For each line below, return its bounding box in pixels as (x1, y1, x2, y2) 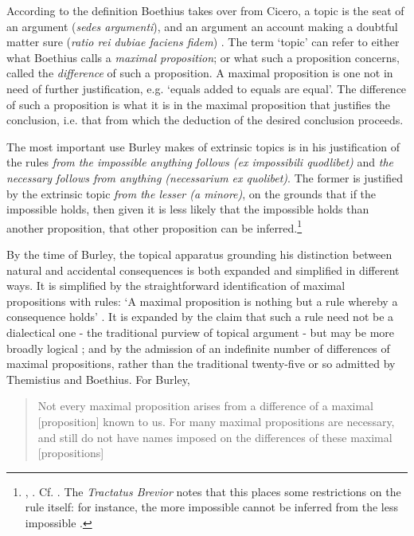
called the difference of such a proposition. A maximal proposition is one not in (6, 65, 393, 81)
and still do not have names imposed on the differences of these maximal (37, 428, 393, 445)
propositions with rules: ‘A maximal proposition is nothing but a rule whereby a (6, 292, 398, 309)
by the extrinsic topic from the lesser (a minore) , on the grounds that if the (6, 185, 377, 201)
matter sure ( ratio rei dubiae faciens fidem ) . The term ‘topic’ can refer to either (6, 33, 400, 50)
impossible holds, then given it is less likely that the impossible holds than (6, 201, 369, 217)
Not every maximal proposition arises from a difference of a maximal (37, 397, 373, 414)
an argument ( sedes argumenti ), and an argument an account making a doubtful (6, 18, 398, 34)
